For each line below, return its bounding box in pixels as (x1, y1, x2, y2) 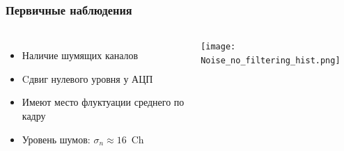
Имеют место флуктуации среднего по (22, 95, 185, 109)
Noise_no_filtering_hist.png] (201, 55, 341, 65)
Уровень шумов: (22, 132, 91, 146)
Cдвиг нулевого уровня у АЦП (22, 71, 153, 86)
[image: (201, 42, 236, 52)
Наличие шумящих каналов (22, 48, 139, 63)
